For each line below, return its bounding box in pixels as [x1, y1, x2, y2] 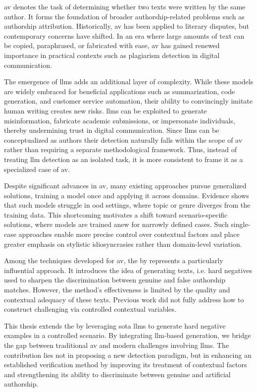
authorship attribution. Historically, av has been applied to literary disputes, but [4, 21, 249, 31]
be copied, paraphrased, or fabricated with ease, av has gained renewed [4, 40, 220, 51]
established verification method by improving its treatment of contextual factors [4, 359, 247, 370]
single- [231, 219, 251, 229]
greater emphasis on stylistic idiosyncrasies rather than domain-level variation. [4, 238, 242, 249]
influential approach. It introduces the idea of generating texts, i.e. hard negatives [4, 265, 252, 275]
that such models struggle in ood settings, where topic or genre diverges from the [4, 200, 251, 210]
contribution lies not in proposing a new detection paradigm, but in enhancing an [4, 349, 252, 360]
